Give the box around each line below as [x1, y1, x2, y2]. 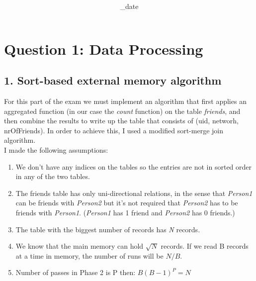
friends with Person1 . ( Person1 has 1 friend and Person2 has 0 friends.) [15, 207, 235, 218]
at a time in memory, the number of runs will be [15, 250, 164, 261]
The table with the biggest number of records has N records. [15, 224, 200, 234]
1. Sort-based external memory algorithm [4, 73, 222, 88]
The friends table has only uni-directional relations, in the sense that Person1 [15, 187, 253, 198]
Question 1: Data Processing [4, 38, 203, 59]
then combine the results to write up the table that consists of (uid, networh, [4, 115, 239, 126]
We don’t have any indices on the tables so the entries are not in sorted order [15, 161, 252, 172]
